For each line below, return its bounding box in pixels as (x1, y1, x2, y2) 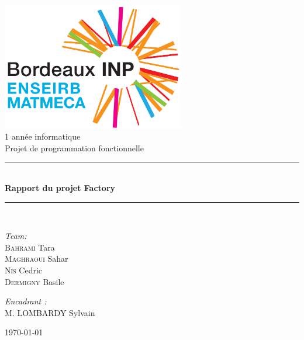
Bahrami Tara (5, 241, 55, 253)
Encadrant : (5, 295, 47, 307)
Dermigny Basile (5, 275, 64, 287)
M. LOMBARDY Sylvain (5, 306, 95, 318)
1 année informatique (5, 130, 81, 143)
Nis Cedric (5, 263, 43, 276)
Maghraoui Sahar (5, 252, 68, 265)
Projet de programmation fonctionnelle (5, 141, 144, 154)
